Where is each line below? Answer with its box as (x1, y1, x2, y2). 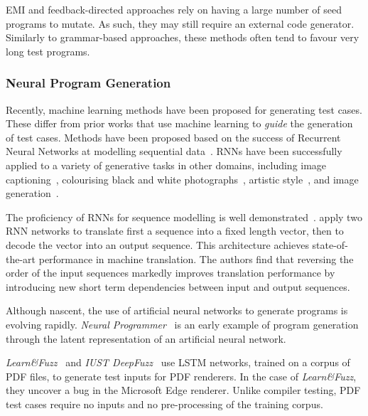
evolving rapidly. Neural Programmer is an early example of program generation (6, 316, 359, 331)
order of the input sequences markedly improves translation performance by (6, 265, 335, 280)
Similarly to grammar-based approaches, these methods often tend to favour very (6, 30, 359, 45)
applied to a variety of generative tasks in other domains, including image (6, 157, 327, 172)
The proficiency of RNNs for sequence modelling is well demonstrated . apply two (6, 209, 362, 224)
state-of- (312, 237, 348, 252)
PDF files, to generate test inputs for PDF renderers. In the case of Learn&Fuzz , (6, 368, 357, 383)
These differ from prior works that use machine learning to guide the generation (6, 116, 353, 131)
